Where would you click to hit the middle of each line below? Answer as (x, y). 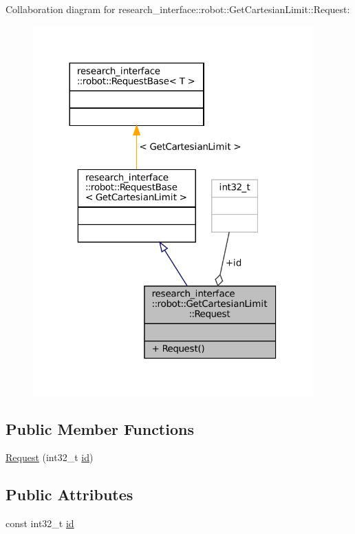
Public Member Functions (100, 428)
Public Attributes (69, 494)
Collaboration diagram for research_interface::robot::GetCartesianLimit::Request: (178, 9)
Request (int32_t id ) (50, 457)
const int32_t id (40, 523)
